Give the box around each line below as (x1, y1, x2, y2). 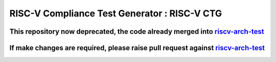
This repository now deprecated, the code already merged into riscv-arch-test (9, 27, 264, 36)
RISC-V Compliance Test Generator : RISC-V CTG (9, 8, 222, 19)
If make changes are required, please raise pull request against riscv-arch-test (9, 44, 265, 52)
